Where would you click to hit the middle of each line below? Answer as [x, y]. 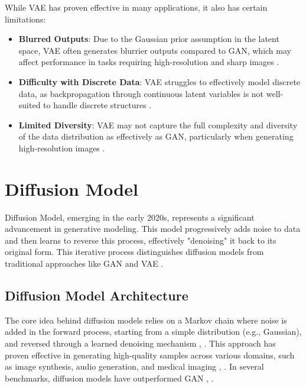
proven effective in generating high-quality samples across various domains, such [150, 355]
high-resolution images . [62, 148]
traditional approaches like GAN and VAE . [84, 263]
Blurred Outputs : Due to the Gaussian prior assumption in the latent [149, 39]
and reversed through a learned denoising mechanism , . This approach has [140, 343]
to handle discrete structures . [97, 105]
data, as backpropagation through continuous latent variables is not [141, 93]
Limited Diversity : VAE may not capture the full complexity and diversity [158, 125]
